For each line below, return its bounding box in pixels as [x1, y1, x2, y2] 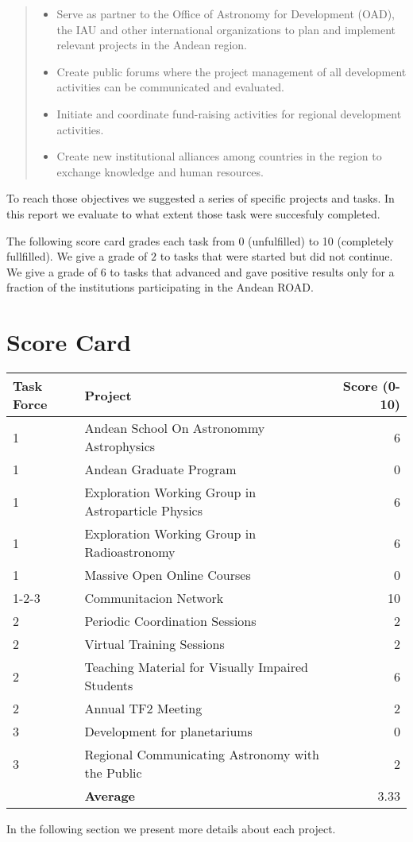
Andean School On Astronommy [84, 419, 265, 438]
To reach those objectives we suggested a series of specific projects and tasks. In [6, 190, 395, 207]
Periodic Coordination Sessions [84, 612, 257, 631]
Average [84, 786, 136, 805]
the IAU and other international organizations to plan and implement [56, 21, 396, 37]
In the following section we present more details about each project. [6, 821, 336, 837]
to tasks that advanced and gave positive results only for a [110, 263, 395, 280]
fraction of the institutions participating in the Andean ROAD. [6, 279, 314, 295]
